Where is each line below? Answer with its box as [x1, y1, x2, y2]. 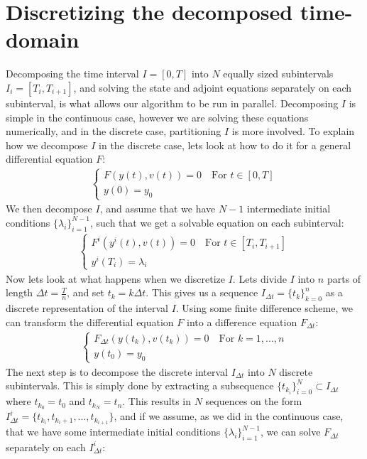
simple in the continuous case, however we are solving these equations [6, 109, 309, 124]
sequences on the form [205, 394, 302, 409]
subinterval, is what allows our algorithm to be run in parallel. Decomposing [6, 95, 339, 110]
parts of [327, 271, 361, 286]
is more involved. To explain [231, 124, 355, 139]
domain [6, 25, 80, 54]
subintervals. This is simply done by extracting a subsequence [6, 378, 274, 393]
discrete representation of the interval [6, 301, 168, 315]
